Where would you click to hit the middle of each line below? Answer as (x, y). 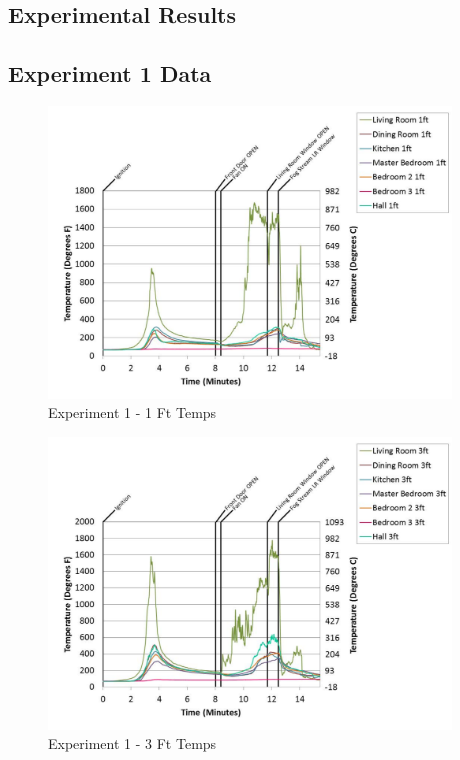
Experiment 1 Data (110, 73)
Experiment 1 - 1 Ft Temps (132, 412)
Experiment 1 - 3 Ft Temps (132, 743)
